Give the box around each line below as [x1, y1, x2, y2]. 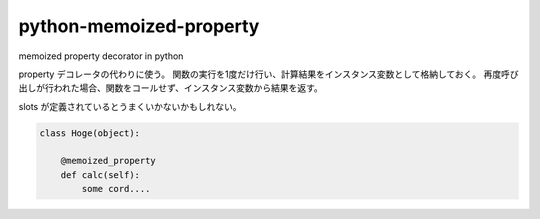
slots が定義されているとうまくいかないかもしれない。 [18, 100, 242, 112]
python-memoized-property [18, 15, 260, 37]
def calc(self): [60, 169, 140, 180]
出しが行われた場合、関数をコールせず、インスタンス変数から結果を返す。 [18, 82, 324, 94]
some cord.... [81, 183, 151, 195]
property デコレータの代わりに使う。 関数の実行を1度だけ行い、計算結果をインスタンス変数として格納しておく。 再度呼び [18, 68, 519, 80]
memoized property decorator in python [18, 50, 184, 62]
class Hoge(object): [39, 127, 140, 139]
